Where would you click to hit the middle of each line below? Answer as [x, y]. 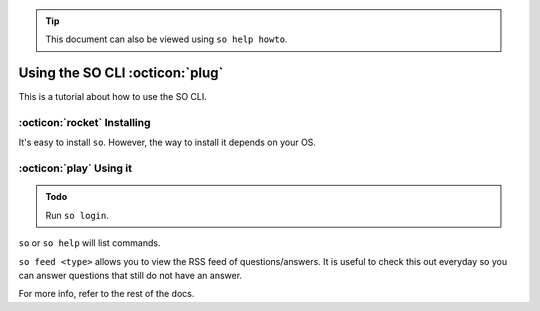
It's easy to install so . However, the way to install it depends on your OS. [167, 142]
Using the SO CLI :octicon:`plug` [121, 73]
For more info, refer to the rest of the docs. [106, 294]
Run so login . [77, 215]
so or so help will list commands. [89, 243]
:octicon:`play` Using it [75, 168]
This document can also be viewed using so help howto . [166, 39]
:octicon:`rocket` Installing [84, 123]
